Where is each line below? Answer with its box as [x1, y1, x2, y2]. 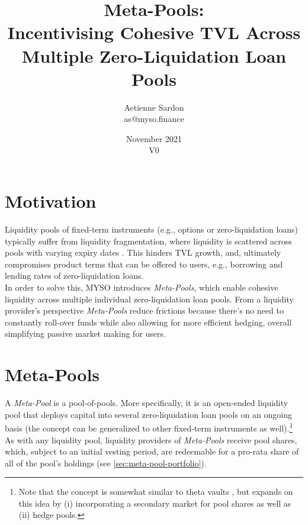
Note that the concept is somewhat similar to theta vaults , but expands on [18, 485, 293, 498]
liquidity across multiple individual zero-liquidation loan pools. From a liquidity [5, 292, 294, 305]
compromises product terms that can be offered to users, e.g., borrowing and [5, 257, 283, 270]
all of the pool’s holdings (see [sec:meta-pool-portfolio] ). [5, 456, 207, 469]
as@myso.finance [124, 112, 184, 125]
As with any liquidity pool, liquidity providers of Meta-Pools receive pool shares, [5, 433, 297, 446]
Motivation [5, 189, 97, 213]
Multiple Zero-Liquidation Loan [21, 43, 287, 67]
